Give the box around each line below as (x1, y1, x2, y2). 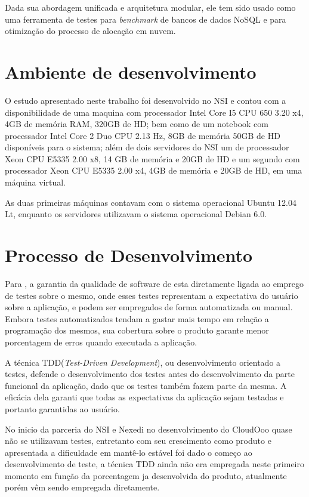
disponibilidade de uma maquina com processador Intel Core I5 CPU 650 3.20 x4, (5, 106, 304, 118)
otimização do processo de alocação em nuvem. (5, 24, 176, 37)
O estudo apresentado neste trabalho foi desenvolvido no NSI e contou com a (5, 94, 286, 106)
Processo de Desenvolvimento (5, 243, 253, 267)
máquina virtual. (5, 176, 66, 189)
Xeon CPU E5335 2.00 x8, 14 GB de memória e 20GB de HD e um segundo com (5, 152, 300, 165)
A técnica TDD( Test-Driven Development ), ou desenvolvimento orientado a (5, 356, 281, 368)
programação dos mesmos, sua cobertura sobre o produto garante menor (5, 324, 269, 337)
